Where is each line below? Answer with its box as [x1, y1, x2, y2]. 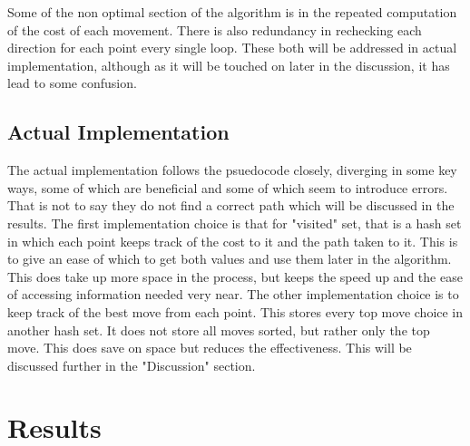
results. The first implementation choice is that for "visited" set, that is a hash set [7, 213, 462, 232]
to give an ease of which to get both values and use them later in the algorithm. [7, 249, 452, 268]
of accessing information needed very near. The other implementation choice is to [7, 285, 459, 304]
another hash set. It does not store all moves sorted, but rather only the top [7, 320, 430, 339]
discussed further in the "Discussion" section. [7, 355, 256, 374]
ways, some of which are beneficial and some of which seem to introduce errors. [7, 178, 448, 197]
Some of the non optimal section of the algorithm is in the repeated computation [7, 3, 457, 21]
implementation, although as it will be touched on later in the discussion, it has [7, 55, 450, 74]
